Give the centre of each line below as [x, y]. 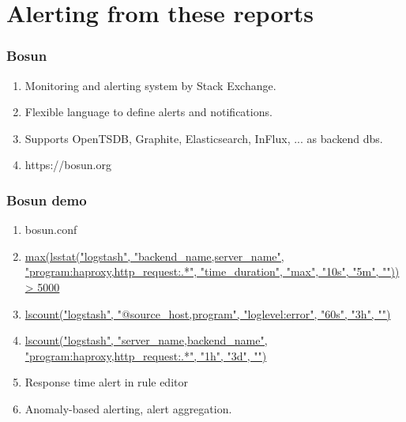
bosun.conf [51, 230]
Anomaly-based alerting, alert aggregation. [128, 408]
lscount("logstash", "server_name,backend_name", [146, 340]
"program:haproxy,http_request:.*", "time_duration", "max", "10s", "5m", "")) [212, 271]
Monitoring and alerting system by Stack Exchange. [150, 85]
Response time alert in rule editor [106, 382]
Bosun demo [47, 200]
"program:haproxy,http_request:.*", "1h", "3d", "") [146, 355]
